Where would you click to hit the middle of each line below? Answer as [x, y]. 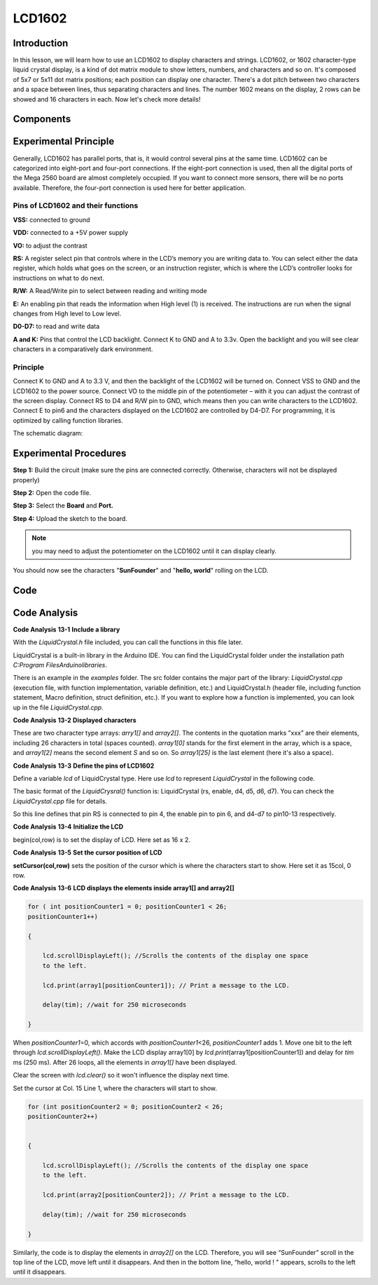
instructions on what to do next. [59, 278]
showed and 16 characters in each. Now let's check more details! [107, 99]
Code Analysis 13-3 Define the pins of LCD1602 [84, 766]
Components [42, 119]
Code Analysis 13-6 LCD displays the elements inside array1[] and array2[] [124, 888]
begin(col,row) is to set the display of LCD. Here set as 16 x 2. [101, 839]
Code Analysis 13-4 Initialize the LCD [68, 827]
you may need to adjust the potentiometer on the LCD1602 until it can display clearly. [154, 551]
